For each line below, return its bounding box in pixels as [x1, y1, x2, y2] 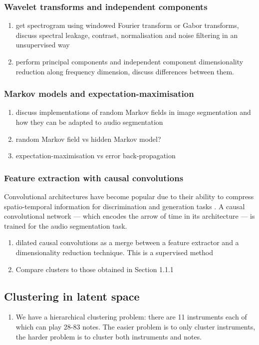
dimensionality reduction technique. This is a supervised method [15, 247, 214, 257]
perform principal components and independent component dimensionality [15, 56, 244, 66]
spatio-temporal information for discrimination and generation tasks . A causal [4, 201, 245, 211]
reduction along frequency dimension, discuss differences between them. [15, 66, 235, 76]
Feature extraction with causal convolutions [4, 171, 184, 184]
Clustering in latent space [4, 288, 140, 304]
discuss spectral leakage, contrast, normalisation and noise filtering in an [15, 29, 238, 40]
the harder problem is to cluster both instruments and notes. [15, 331, 202, 342]
